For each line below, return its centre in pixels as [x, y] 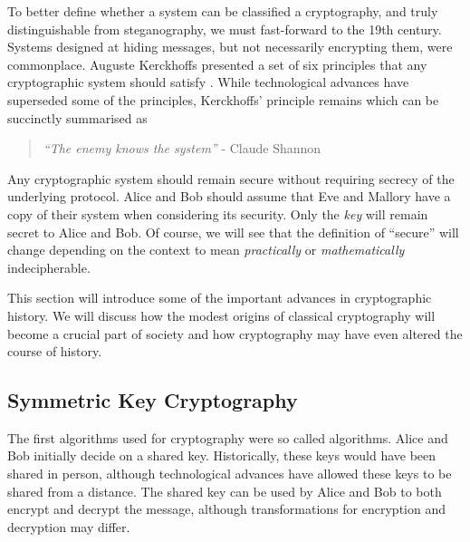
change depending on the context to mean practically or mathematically [206, 250]
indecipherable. [49, 267]
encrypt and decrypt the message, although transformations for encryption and [226, 509]
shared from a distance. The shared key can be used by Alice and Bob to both [225, 491]
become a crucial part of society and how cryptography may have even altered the [235, 333]
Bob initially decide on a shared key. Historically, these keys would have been [222, 455]
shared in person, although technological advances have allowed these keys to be [230, 474]
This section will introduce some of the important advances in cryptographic [220, 298]
